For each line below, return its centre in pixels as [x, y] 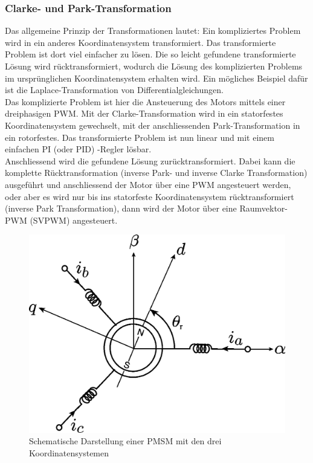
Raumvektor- [263, 208]
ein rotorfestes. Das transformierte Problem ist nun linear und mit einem [140, 137]
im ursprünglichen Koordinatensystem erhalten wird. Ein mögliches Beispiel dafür [156, 78]
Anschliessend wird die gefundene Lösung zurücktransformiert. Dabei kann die [150, 160]
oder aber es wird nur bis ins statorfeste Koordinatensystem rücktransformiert [150, 196]
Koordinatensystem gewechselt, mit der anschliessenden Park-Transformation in [153, 125]
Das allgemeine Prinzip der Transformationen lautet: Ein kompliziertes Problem [153, 31]
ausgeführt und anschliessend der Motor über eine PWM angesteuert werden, [148, 184]
